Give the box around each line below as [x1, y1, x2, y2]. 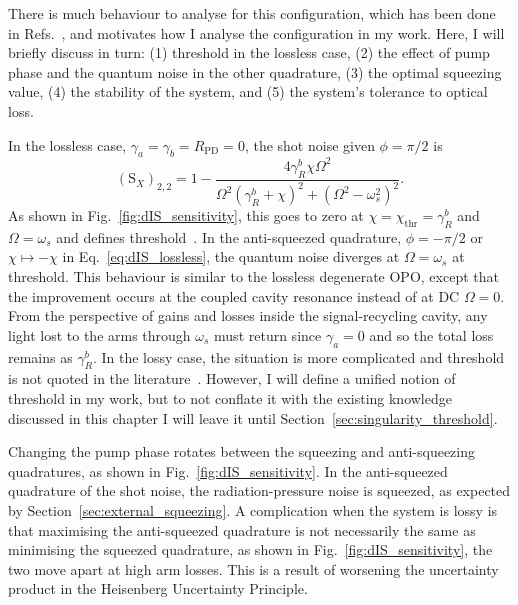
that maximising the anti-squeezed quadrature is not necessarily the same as [8, 519, 476, 540]
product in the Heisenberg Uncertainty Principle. [8, 578, 308, 599]
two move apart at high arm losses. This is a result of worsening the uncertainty [8, 558, 499, 579]
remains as [8, 346, 73, 367]
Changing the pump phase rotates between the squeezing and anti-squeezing [8, 441, 475, 462]
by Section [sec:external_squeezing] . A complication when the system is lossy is [8, 499, 498, 520]
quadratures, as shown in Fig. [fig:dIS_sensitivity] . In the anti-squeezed [8, 460, 448, 481]
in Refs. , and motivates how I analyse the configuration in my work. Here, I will [8, 22, 505, 43]
